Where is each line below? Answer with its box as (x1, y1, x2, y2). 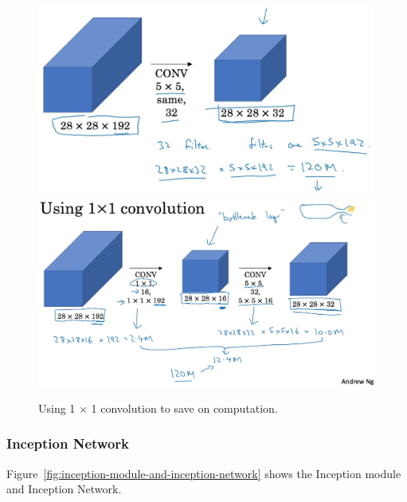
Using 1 (38, 399, 76, 416)
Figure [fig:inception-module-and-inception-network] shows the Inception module (6, 465, 401, 481)
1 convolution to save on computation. (91, 399, 278, 416)
